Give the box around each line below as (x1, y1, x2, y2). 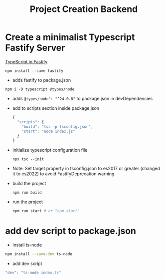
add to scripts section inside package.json (12, 105, 100, 111)
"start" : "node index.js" (21, 129, 76, 134)
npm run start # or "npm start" (12, 209, 80, 214)
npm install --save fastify (5, 68, 64, 73)
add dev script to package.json (5, 226, 136, 237)
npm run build (12, 190, 42, 195)
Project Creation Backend (29, 3, 138, 15)
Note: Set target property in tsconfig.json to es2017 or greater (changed (12, 166, 161, 172)
